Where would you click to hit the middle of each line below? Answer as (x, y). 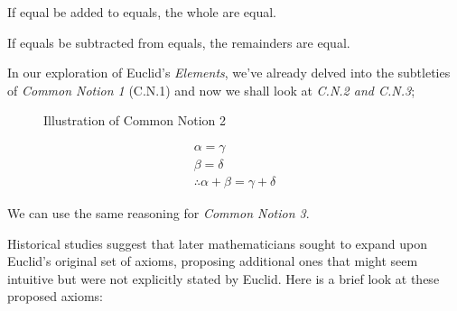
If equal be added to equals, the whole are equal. (142, 12)
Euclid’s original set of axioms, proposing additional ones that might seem (213, 261)
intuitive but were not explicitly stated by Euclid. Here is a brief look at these (224, 278)
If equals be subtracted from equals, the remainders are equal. (179, 42)
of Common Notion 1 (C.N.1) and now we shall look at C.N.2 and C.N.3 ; (211, 90)
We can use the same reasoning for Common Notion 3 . (159, 213)
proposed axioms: (55, 296)
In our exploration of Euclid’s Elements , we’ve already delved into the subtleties (229, 73)
